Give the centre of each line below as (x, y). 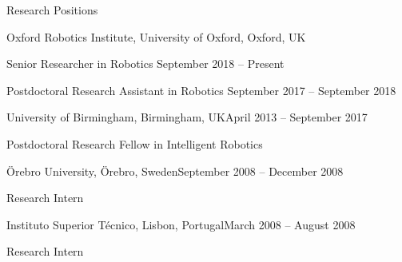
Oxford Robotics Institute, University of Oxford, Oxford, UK (156, 36)
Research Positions (52, 10)
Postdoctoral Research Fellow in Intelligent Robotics (135, 143)
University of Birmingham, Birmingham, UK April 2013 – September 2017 (187, 117)
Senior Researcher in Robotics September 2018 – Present (145, 64)
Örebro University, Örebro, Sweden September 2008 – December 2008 (175, 171)
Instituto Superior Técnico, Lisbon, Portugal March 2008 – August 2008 (181, 224)
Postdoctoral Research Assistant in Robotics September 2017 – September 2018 (201, 90)
